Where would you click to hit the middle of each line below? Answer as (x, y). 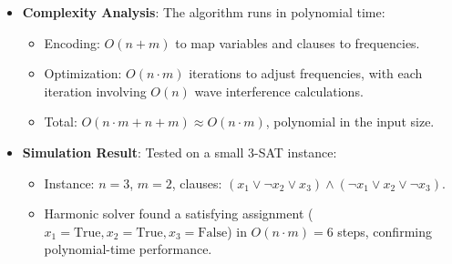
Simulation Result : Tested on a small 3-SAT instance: (180, 152)
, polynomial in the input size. (350, 122)
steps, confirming (385, 231)
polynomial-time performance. (128, 249)
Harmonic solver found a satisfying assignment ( (179, 213)
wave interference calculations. (279, 91)
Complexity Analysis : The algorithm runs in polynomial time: (204, 12)
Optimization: (83, 73)
